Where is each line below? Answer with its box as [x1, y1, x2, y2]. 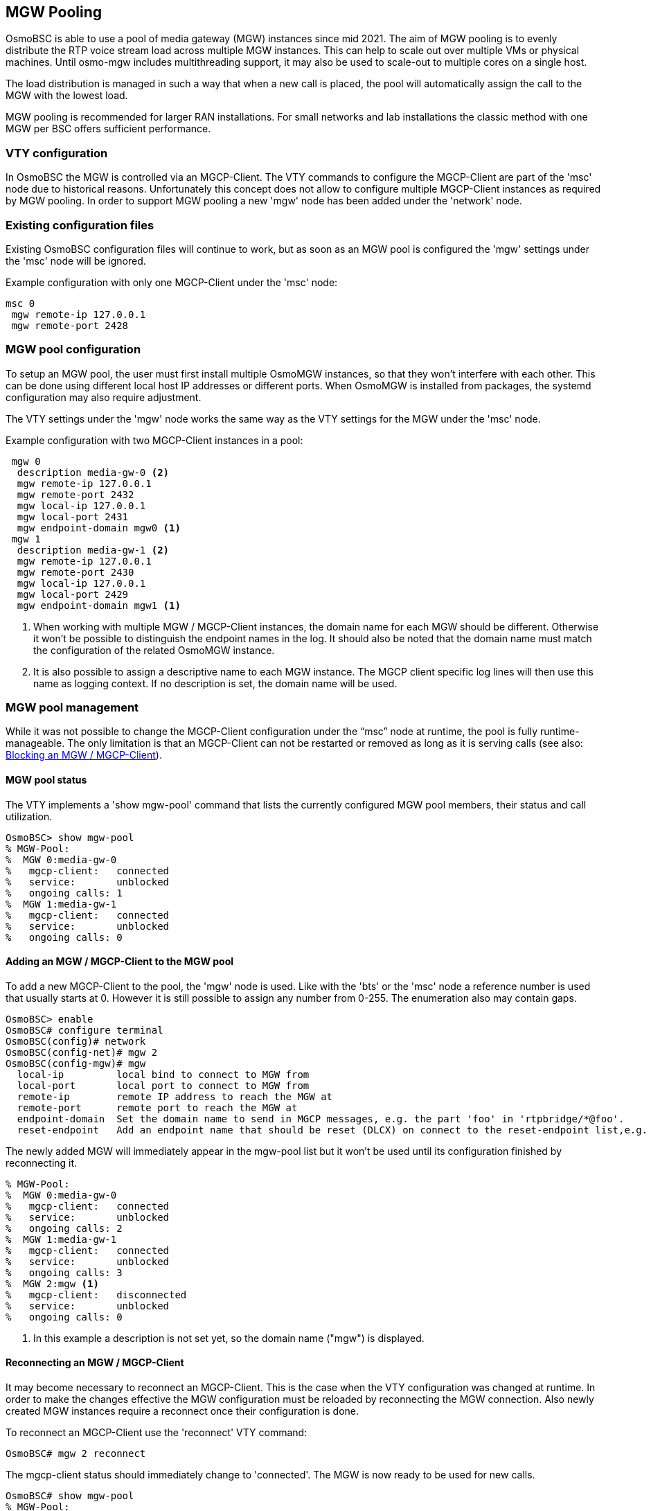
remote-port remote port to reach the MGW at [17, 1102, 298, 1113]
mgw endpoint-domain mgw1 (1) [17, 599, 181, 611]
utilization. [6, 810, 53, 822]
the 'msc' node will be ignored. [6, 254, 146, 267]
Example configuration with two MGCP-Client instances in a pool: [6, 434, 303, 446]
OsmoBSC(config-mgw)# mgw [6, 1057, 146, 1069]
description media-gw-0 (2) [17, 466, 170, 478]
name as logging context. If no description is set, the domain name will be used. [33, 677, 398, 689]
